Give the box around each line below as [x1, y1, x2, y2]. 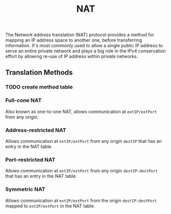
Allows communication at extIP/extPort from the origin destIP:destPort [5, 197, 157, 203]
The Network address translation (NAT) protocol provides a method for [5, 32, 154, 38]
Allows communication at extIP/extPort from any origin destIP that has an [5, 138, 162, 144]
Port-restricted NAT [5, 156, 56, 163]
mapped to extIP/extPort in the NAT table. [5, 203, 95, 209]
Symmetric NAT [5, 186, 45, 193]
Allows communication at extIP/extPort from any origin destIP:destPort [5, 168, 158, 174]
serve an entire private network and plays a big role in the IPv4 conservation [5, 48, 166, 54]
